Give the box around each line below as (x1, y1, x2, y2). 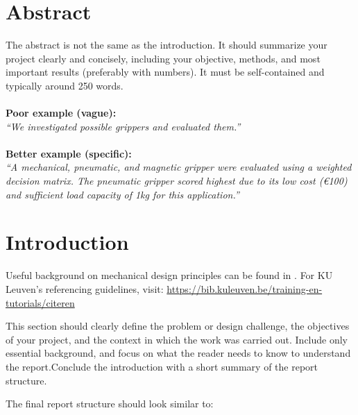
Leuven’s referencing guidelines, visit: (6, 281, 164, 296)
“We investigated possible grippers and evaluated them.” (6, 119, 241, 133)
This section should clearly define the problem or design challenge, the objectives (6, 319, 350, 333)
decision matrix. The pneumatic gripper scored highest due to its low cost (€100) (6, 173, 348, 188)
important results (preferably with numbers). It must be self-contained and (6, 65, 325, 79)
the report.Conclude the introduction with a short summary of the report (6, 359, 318, 373)
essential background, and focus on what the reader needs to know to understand (6, 346, 351, 360)
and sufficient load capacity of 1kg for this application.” (6, 187, 239, 201)
